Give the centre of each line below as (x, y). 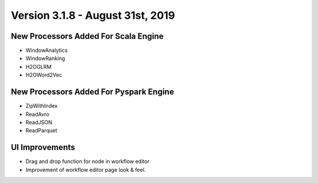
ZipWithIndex (42, 106)
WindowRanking (45, 58)
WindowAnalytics (47, 51)
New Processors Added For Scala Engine (87, 36)
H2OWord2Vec (44, 75)
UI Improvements (43, 147)
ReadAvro (37, 114)
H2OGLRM (39, 66)
